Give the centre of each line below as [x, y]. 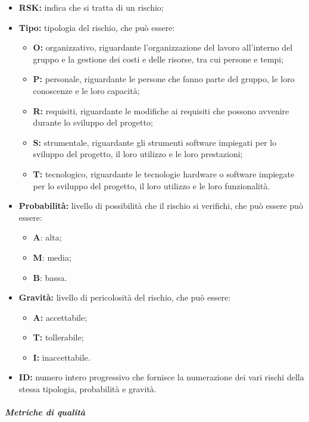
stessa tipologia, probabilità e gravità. [88, 389]
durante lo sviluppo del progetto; [93, 122]
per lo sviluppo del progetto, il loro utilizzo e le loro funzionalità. [152, 185]
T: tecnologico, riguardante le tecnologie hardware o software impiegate [164, 174]
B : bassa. [50, 277]
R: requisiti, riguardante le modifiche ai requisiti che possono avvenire [161, 110]
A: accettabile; [60, 317]
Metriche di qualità [45, 412]
